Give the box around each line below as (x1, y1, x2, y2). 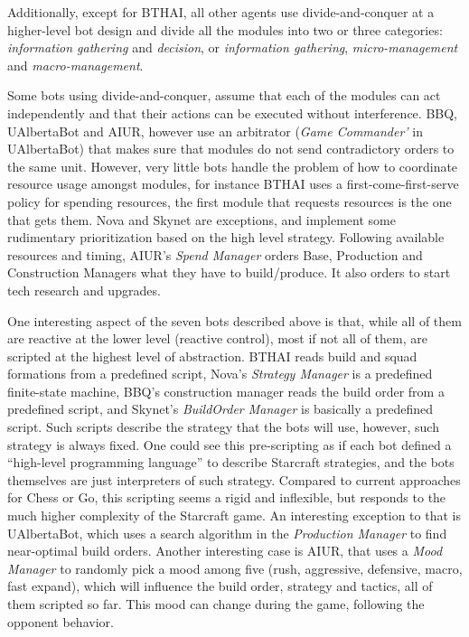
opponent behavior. (7, 612, 114, 631)
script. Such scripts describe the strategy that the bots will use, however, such (7, 417, 439, 436)
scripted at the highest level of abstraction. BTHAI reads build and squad (7, 346, 417, 365)
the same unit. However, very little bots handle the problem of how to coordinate (7, 156, 458, 175)
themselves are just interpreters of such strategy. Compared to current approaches (7, 470, 461, 489)
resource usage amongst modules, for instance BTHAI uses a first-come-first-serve (7, 174, 459, 193)
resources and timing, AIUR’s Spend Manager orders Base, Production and (7, 245, 423, 264)
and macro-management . (7, 55, 144, 74)
